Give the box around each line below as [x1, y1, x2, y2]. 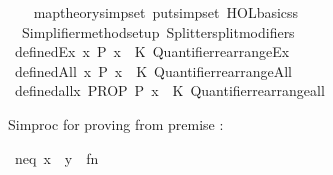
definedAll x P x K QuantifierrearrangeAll [14, 60, 292, 81]
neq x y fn [14, 147, 99, 168]
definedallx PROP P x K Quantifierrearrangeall [14, 80, 325, 101]
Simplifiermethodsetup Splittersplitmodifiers [21, 21, 295, 42]
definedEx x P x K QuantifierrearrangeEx [14, 41, 290, 62]
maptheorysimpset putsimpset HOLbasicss [33, 2, 299, 22]
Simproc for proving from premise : [8, 113, 224, 134]
